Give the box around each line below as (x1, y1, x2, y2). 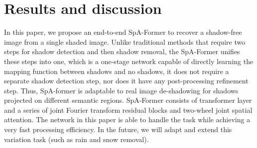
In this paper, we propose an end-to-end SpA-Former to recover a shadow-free (4, 27, 242, 37)
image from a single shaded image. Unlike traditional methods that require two (4, 36, 246, 47)
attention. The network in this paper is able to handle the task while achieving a (4, 114, 251, 125)
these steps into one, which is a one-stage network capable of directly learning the (4, 56, 254, 66)
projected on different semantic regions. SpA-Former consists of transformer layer (4, 95, 252, 105)
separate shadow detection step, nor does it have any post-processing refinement (4, 75, 249, 86)
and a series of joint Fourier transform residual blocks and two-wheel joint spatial (4, 104, 253, 115)
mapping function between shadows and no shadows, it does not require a (4, 66, 229, 76)
